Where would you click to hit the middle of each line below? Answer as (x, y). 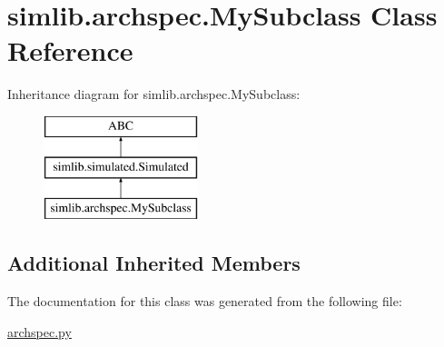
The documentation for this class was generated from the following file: (205, 301)
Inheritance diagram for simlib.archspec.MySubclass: (154, 94)
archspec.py (39, 331)
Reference (70, 50)
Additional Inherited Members (154, 263)
